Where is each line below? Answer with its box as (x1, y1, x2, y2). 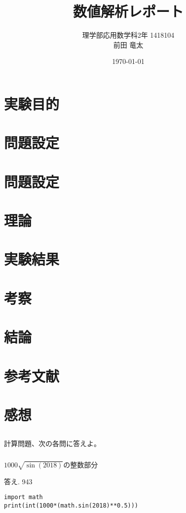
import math (4, 494, 43, 501)
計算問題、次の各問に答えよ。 (4, 438, 101, 449)
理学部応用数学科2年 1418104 (82, 30, 175, 40)
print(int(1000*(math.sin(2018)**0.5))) (4, 502, 139, 510)
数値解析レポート (73, 1, 184, 21)
